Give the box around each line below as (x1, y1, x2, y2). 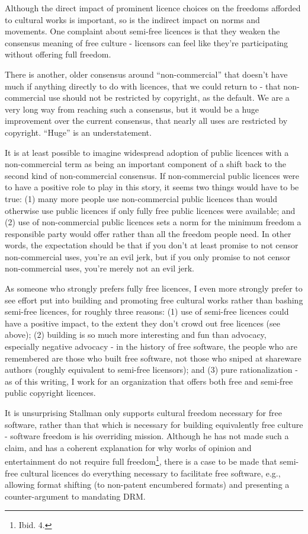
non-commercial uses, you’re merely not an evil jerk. (5, 262, 194, 274)
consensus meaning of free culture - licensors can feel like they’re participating (5, 36, 288, 49)
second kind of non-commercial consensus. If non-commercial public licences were (5, 169, 300, 181)
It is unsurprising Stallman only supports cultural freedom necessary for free (5, 407, 282, 418)
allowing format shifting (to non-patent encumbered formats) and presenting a (5, 478, 290, 491)
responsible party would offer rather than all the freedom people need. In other (5, 227, 291, 239)
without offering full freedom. (5, 48, 111, 60)
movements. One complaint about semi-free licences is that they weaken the (5, 25, 280, 37)
